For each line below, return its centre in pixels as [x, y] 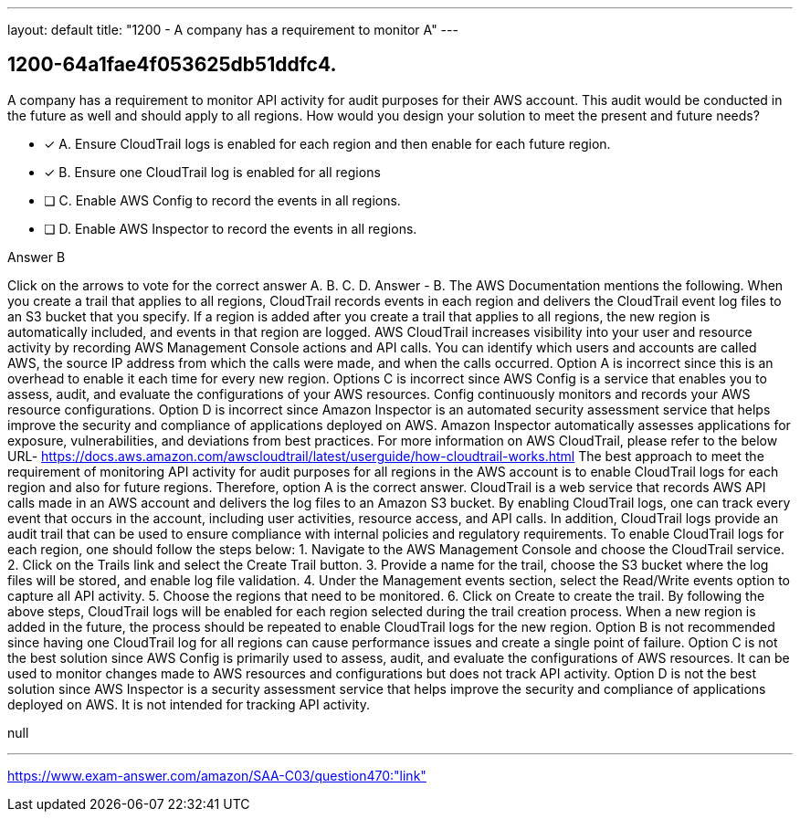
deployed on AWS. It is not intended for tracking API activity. [189, 704]
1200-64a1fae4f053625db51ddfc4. [172, 65]
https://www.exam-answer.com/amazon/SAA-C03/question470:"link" [217, 775]
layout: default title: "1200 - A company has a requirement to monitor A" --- [233, 30]
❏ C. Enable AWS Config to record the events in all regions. [222, 200]
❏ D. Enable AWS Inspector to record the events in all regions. [231, 228]
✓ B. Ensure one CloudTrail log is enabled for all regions [212, 172]
